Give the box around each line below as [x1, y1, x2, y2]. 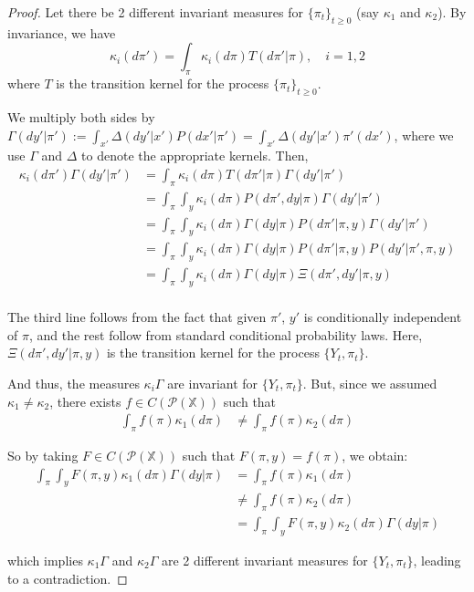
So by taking [7, 445, 79, 464]
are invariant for [167, 373, 258, 392]
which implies [7, 551, 83, 570]
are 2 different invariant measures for [161, 551, 368, 570]
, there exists [49, 391, 121, 410]
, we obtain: [342, 445, 408, 464]
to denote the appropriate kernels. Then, [81, 146, 309, 165]
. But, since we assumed [302, 373, 437, 392]
